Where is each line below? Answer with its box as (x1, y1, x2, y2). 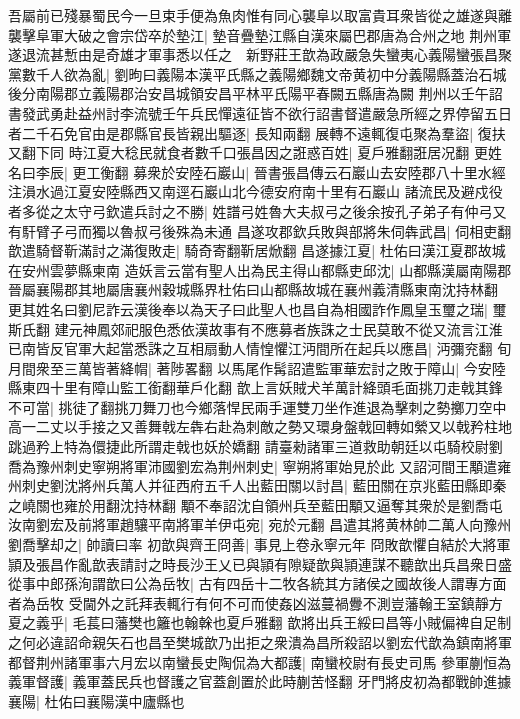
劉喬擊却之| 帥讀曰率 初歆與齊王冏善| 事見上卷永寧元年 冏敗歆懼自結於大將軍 (8, 534, 511, 555)
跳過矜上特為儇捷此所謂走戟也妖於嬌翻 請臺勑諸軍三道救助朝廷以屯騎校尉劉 (8, 436, 503, 457)
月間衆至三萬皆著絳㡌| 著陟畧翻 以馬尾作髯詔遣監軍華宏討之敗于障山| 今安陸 (8, 357, 506, 378)
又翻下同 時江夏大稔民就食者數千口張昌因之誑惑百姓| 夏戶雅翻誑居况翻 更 (8, 142, 488, 163)
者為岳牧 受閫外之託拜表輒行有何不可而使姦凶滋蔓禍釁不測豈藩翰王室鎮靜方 (8, 592, 503, 613)
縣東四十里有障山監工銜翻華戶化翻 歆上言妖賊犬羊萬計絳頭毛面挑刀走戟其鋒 (8, 377, 503, 398)
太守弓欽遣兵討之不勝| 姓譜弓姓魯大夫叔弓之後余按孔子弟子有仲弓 (63, 200, 493, 221)
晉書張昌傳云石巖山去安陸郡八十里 (253, 161, 478, 182)
